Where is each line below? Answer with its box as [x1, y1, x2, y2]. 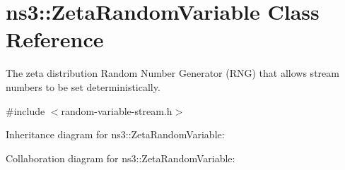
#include [6, 103, 45, 118]
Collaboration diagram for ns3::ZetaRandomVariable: [6, 150, 235, 165]
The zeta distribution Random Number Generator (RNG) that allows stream [6, 66, 339, 80]
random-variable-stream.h [61, 103, 172, 118]
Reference [6, 25, 104, 54]
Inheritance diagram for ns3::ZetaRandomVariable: [6, 127, 225, 142]
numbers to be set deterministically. [6, 79, 160, 94]
